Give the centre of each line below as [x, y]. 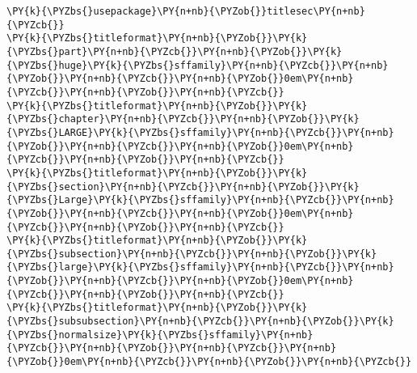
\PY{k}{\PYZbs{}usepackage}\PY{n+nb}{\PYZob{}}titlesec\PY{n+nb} [186, 11]
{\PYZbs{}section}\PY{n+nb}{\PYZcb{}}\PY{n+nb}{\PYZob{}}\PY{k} [183, 186]
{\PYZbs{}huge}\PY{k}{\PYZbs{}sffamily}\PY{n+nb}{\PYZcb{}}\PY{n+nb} [198, 65]
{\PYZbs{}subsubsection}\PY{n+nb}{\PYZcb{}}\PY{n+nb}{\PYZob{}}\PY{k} [200, 322]
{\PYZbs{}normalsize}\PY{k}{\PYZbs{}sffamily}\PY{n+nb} [160, 335]
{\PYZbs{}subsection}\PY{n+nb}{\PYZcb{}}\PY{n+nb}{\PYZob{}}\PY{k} [192, 254]
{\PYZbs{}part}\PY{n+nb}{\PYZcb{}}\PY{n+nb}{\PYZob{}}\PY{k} [175, 51]
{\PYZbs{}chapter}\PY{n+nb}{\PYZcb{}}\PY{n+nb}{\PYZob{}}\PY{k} [183, 119]
